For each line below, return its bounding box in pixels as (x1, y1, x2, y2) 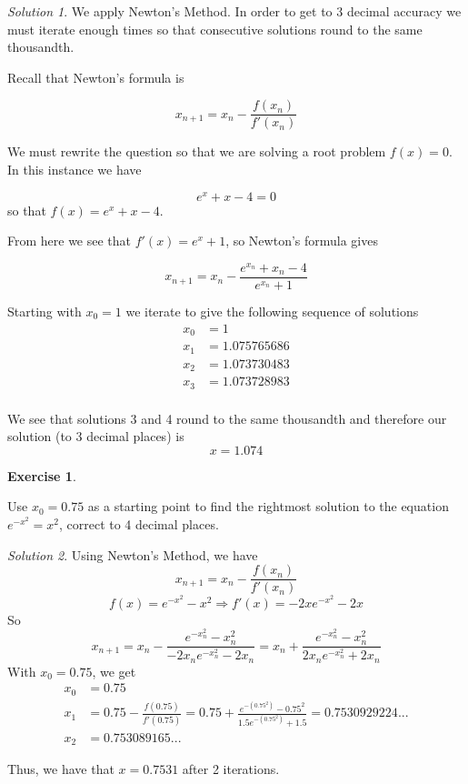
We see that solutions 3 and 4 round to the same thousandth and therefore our (7, 408, 447, 427)
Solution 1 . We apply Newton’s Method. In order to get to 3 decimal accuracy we (7, 2, 462, 20)
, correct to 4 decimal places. (58, 514, 219, 533)
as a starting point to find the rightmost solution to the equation (87, 497, 449, 516)
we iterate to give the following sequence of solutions (125, 302, 419, 321)
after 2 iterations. (182, 759, 280, 779)
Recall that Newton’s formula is (7, 67, 184, 86)
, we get (92, 661, 136, 680)
